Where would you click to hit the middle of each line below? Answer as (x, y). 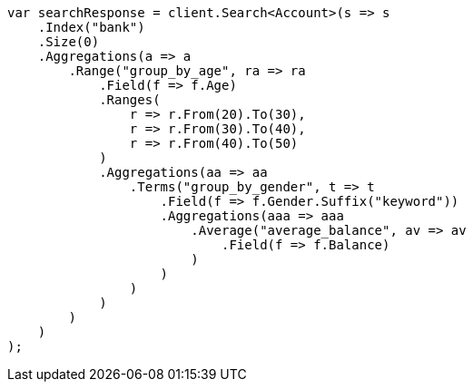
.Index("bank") (91, 27)
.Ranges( (130, 100)
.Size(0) (69, 42)
